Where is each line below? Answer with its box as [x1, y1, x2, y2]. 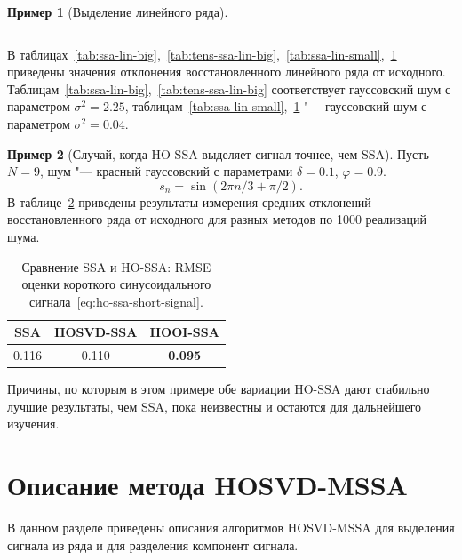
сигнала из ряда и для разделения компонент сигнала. [7, 535, 299, 554]
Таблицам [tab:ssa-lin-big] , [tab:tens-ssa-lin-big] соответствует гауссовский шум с [7, 79, 451, 98]
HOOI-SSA [149, 323, 219, 341]
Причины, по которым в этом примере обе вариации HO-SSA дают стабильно [7, 380, 430, 398]
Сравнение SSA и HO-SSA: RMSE [21, 257, 211, 276]
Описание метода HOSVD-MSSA [7, 467, 408, 503]
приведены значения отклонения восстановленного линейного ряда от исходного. [7, 62, 446, 81]
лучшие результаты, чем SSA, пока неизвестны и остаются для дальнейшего [7, 396, 422, 415]
